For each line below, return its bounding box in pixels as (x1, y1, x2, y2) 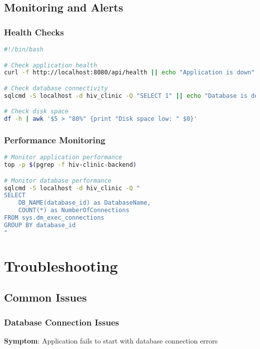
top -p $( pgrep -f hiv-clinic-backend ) (4, 161, 136, 169)
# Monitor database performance (4, 177, 111, 184)
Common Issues (4, 290, 87, 305)
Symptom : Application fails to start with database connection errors (4, 336, 218, 346)
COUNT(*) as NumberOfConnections (18, 207, 129, 214)
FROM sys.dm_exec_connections (4, 214, 104, 222)
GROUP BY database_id (4, 221, 76, 229)
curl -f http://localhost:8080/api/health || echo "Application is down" (4, 69, 255, 76)
